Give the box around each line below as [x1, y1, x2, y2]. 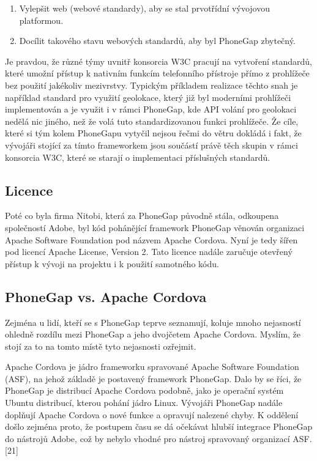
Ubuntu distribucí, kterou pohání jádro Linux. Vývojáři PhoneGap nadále [5, 396, 283, 409]
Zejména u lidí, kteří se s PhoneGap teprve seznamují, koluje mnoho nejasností [5, 315, 301, 328]
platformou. [19, 13, 64, 26]
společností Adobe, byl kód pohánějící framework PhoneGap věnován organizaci [5, 221, 305, 234]
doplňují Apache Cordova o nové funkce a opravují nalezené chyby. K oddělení [5, 408, 299, 421]
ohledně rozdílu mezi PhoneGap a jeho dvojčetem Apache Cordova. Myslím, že [5, 328, 301, 341]
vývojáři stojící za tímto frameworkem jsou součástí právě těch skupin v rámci [5, 138, 298, 151]
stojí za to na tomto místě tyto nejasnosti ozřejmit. [5, 339, 196, 352]
